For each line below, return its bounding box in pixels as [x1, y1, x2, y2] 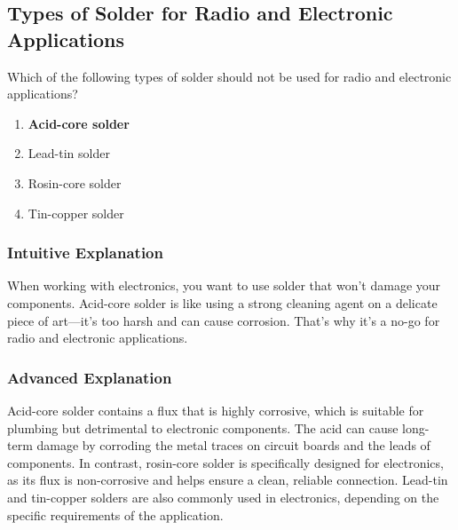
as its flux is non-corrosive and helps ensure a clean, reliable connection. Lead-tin [7, 471, 448, 489]
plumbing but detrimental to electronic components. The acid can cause [7, 418, 399, 437]
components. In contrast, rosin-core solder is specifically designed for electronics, [7, 453, 444, 471]
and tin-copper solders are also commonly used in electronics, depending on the [7, 487, 439, 506]
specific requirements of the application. [7, 505, 224, 524]
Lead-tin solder [28, 144, 110, 162]
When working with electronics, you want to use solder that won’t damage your [7, 276, 441, 295]
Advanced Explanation [7, 366, 172, 388]
